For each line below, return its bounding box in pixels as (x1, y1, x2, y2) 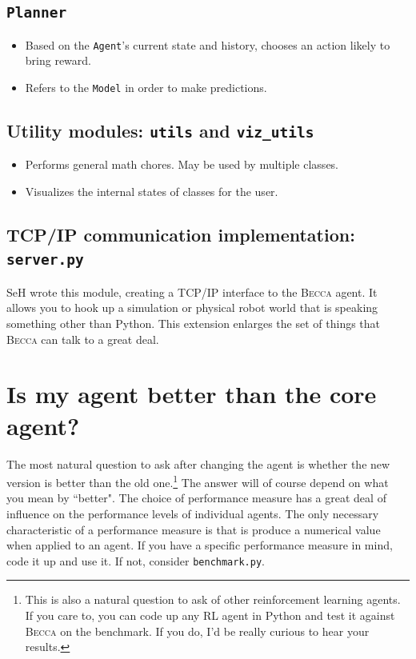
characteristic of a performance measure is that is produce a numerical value (6, 521, 381, 537)
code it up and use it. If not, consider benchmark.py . (6, 552, 265, 569)
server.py (6, 251, 84, 269)
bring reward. (25, 52, 91, 69)
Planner (6, 4, 67, 22)
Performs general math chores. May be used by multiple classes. (25, 156, 339, 173)
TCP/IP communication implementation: (6, 222, 355, 247)
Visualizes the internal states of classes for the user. (25, 183, 278, 200)
